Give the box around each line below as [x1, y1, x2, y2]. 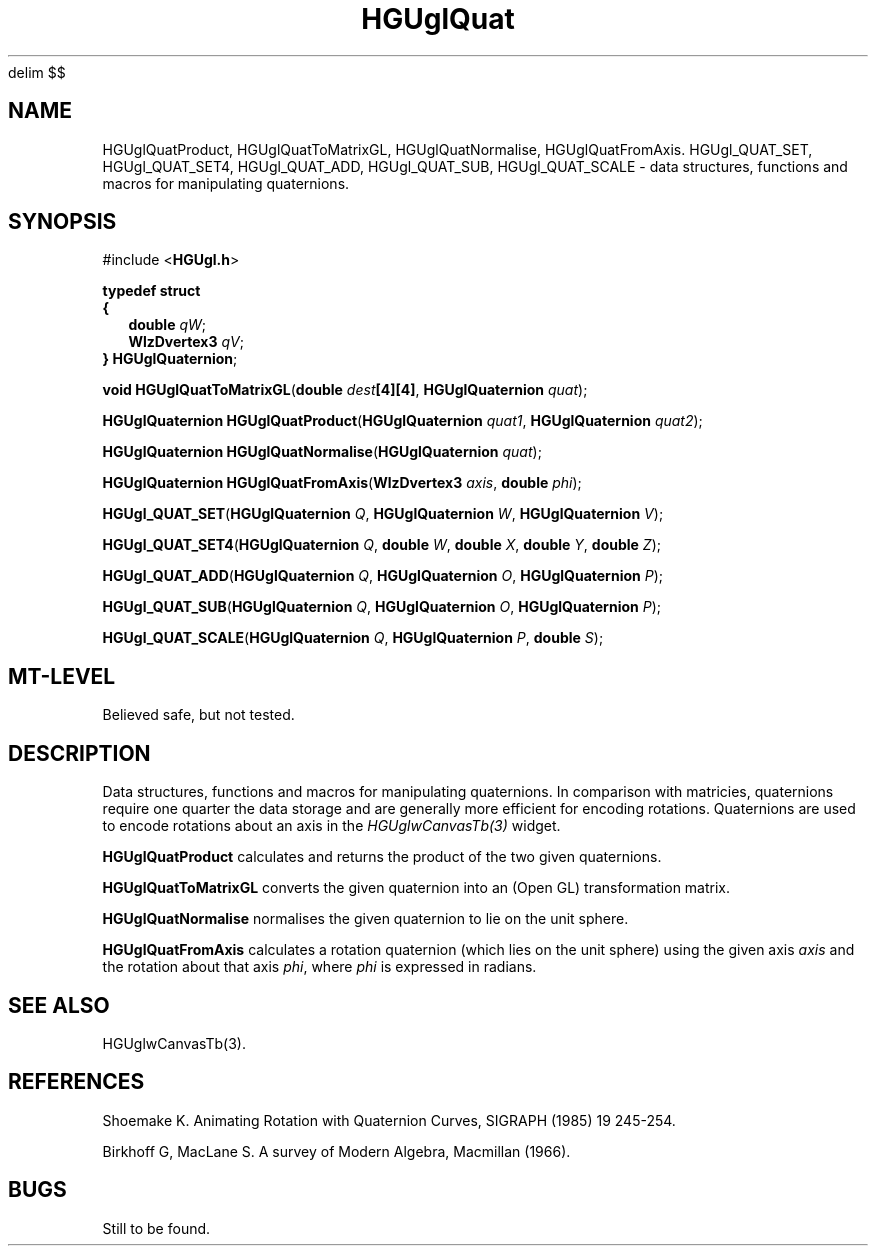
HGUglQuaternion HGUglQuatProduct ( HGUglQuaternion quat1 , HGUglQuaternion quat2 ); [102, 412, 703, 430]
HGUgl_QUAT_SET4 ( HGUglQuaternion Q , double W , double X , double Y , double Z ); [102, 536, 662, 554]
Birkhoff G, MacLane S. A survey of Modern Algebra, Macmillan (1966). [102, 1142, 571, 1160]
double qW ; [128, 316, 207, 334]
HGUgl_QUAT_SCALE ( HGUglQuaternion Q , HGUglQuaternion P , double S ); [102, 629, 604, 647]
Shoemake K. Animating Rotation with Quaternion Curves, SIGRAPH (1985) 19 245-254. [102, 1111, 676, 1129]
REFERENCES [8, 1069, 145, 1095]
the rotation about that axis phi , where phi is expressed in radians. [102, 958, 537, 976]
